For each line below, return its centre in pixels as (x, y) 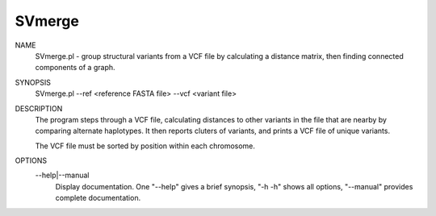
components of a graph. (75, 68)
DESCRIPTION (39, 108)
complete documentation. (98, 198)
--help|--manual (62, 175)
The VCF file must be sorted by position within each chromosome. (145, 146)
